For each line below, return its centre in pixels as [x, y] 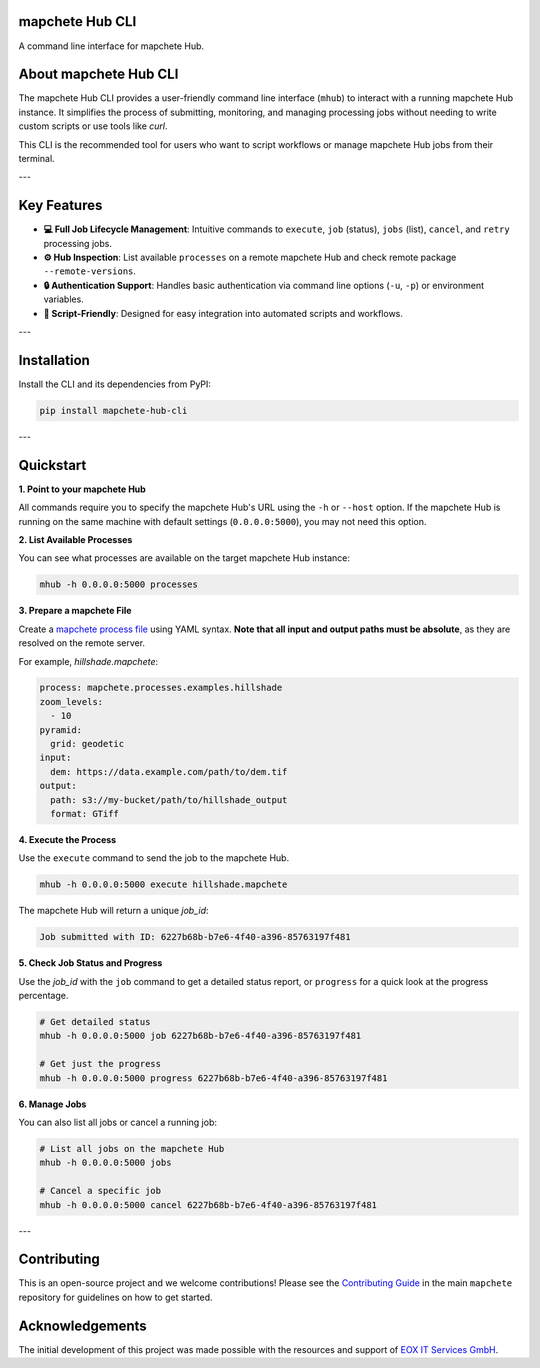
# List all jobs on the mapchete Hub [132, 1148]
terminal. [36, 158]
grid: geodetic [87, 744]
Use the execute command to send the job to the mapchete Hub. [154, 858]
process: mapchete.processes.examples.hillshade [161, 688]
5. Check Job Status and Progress [90, 963]
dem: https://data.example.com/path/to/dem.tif [169, 771]
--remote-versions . [90, 271]
